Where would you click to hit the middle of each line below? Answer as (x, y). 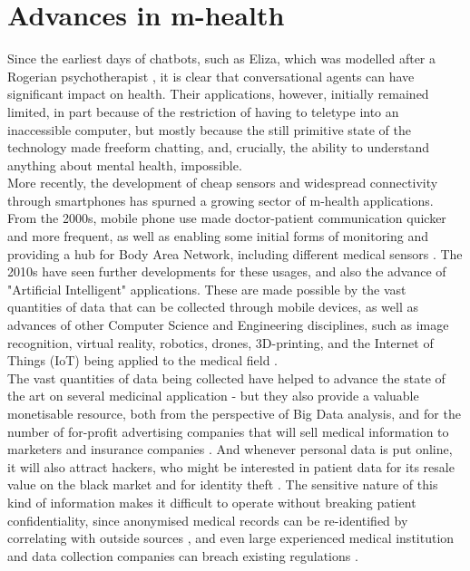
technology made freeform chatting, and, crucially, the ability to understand (219, 147)
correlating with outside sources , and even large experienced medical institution (231, 538)
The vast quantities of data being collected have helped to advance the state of (226, 377)
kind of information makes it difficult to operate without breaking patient (212, 502)
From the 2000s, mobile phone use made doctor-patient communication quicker (227, 218)
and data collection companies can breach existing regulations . (183, 555)
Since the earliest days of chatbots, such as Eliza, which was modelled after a (222, 58)
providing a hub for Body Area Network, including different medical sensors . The (235, 253)
